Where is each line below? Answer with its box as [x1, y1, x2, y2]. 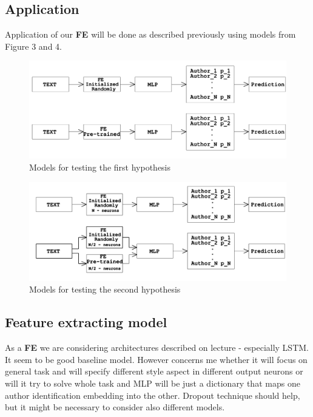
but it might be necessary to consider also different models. [5, 401, 225, 413]
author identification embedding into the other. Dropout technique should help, [5, 388, 300, 401]
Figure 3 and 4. [5, 39, 62, 52]
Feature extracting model [5, 313, 167, 331]
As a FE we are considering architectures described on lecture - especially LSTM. [5, 341, 309, 354]
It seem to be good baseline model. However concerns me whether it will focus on [5, 353, 308, 365]
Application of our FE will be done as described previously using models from [5, 28, 296, 41]
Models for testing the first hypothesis [29, 161, 171, 174]
